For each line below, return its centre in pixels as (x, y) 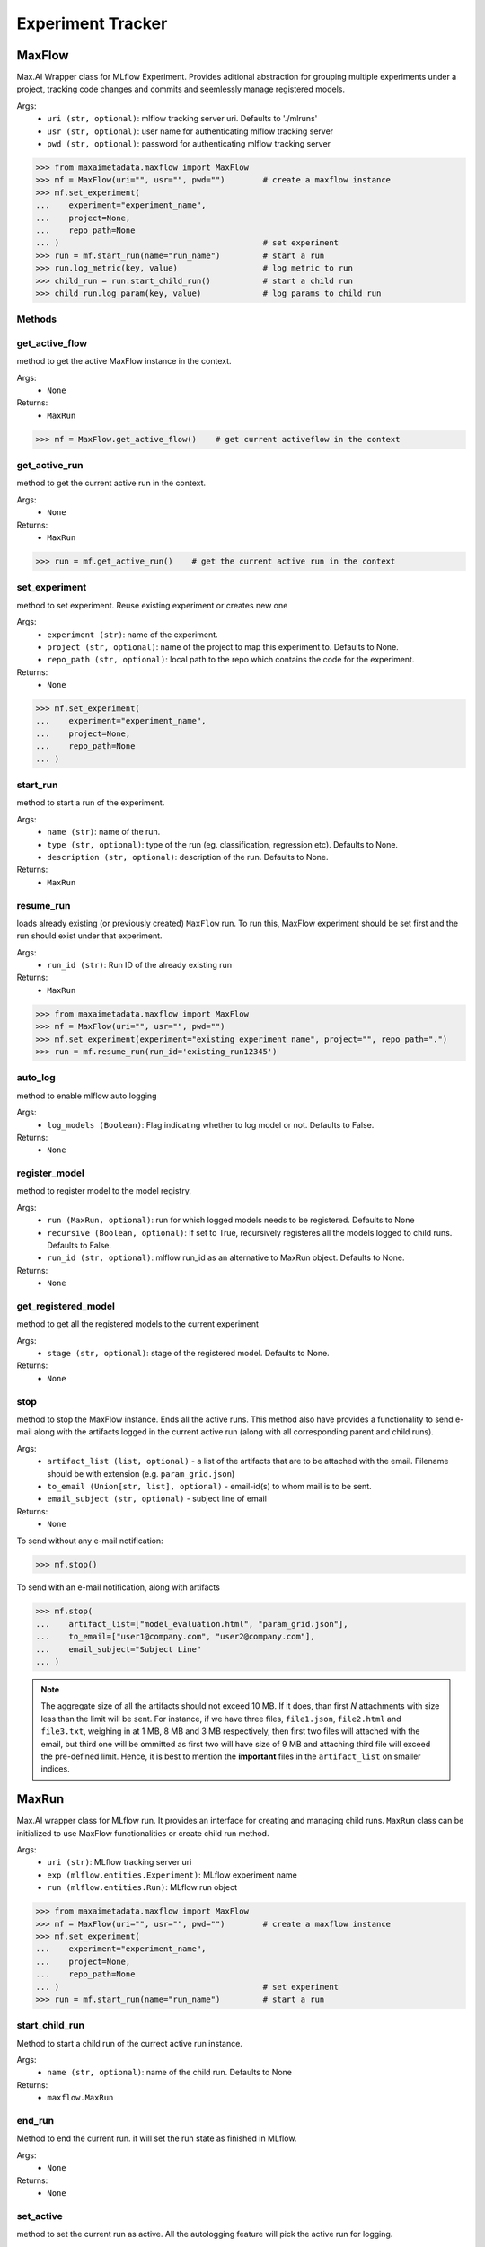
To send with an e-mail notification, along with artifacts (118, 1587)
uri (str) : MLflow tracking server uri (119, 1862)
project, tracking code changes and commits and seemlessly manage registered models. (181, 89)
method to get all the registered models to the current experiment (138, 1324)
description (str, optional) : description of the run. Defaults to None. (188, 857)
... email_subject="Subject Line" (119, 1649)
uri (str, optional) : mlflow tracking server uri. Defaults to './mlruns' (182, 119)
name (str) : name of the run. (104, 832)
